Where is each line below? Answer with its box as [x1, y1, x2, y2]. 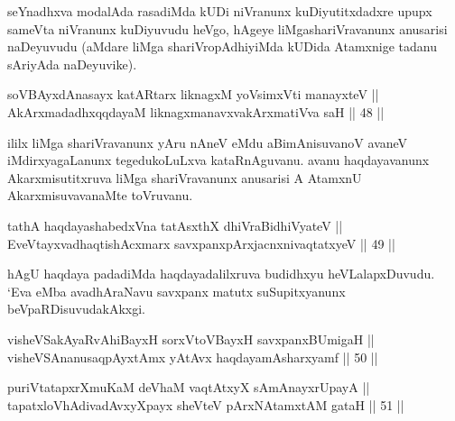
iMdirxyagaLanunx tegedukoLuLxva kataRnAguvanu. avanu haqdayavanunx [7, 151, 430, 169]
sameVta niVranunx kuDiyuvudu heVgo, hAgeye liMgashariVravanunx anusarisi [7, 19, 448, 38]
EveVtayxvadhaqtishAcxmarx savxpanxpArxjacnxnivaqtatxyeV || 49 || [7, 233, 395, 252]
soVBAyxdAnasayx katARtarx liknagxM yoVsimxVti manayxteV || [7, 85, 379, 104]
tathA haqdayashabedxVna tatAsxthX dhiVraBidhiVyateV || [7, 215, 343, 234]
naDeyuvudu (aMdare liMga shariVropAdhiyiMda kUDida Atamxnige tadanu [7, 37, 437, 56]
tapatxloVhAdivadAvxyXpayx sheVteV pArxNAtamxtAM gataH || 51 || [7, 395, 404, 414]
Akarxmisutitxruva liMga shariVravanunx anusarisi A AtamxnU [7, 168, 362, 187]
